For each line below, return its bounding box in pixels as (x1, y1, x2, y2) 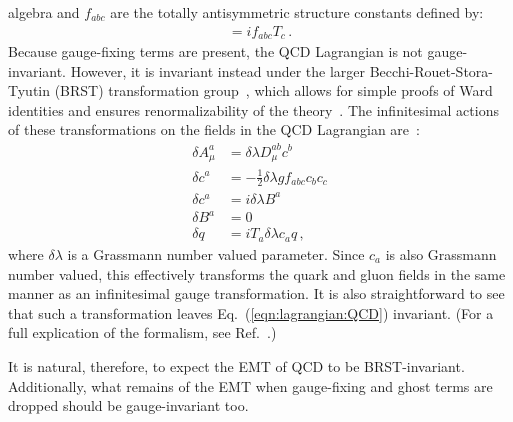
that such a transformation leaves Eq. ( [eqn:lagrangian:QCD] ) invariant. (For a (8, 302, 494, 323)
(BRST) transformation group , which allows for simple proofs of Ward (54, 80, 493, 101)
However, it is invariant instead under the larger (70, 60, 366, 81)
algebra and (8, 2, 80, 22)
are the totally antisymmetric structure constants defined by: (110, 2, 484, 22)
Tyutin (8, 80, 51, 101)
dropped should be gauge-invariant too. (8, 395, 249, 416)
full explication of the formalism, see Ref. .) (8, 322, 277, 343)
